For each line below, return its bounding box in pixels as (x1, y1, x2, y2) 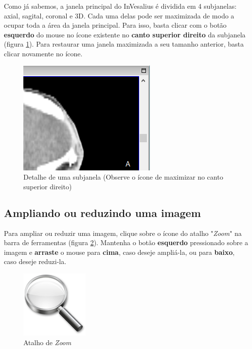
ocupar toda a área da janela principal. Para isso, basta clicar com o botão (4, 20, 227, 30)
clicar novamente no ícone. (4, 48, 83, 58)
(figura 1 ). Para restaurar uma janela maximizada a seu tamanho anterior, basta (4, 39, 244, 49)
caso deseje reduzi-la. (4, 256, 67, 266)
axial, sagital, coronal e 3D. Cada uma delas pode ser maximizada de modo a (4, 10, 234, 20)
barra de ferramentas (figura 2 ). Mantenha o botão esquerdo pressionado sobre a (4, 237, 248, 248)
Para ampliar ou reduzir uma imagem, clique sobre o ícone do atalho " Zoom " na (4, 228, 242, 238)
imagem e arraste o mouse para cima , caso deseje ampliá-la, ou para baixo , (4, 247, 235, 257)
